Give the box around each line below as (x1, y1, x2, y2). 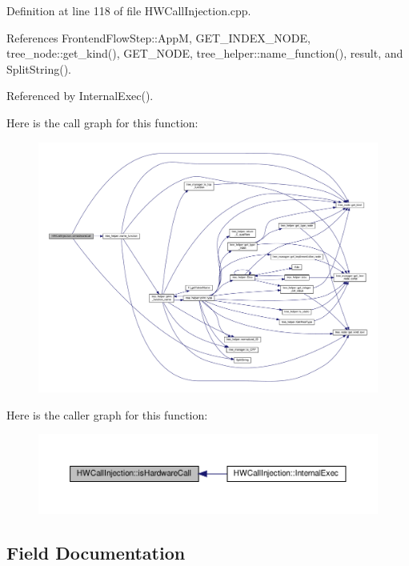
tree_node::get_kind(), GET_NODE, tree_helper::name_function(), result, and (6, 45, 403, 62)
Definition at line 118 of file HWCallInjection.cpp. (6, 2, 251, 18)
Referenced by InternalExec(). (6, 87, 154, 104)
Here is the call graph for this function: (6, 114, 198, 130)
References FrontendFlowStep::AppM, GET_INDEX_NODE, (6, 29, 311, 46)
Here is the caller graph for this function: (6, 406, 208, 423)
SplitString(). (6, 60, 71, 77)
